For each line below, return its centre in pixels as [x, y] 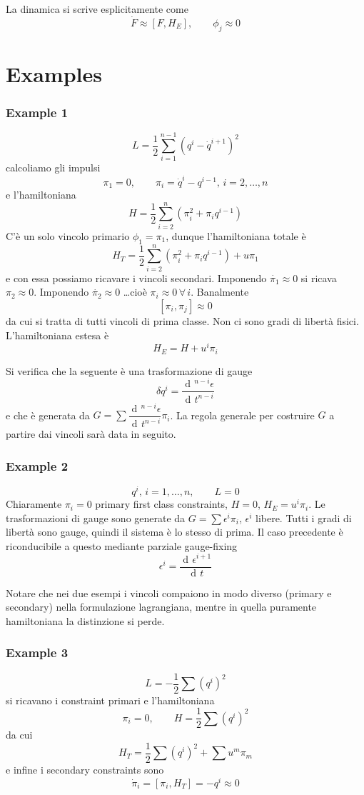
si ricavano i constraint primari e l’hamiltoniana [110, 700]
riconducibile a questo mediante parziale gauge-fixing [122, 545]
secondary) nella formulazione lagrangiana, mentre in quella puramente [161, 607]
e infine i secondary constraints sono [85, 769]
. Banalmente [220, 292]
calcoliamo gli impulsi [53, 167]
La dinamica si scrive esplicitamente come [97, 9]
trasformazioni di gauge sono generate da [96, 517]
